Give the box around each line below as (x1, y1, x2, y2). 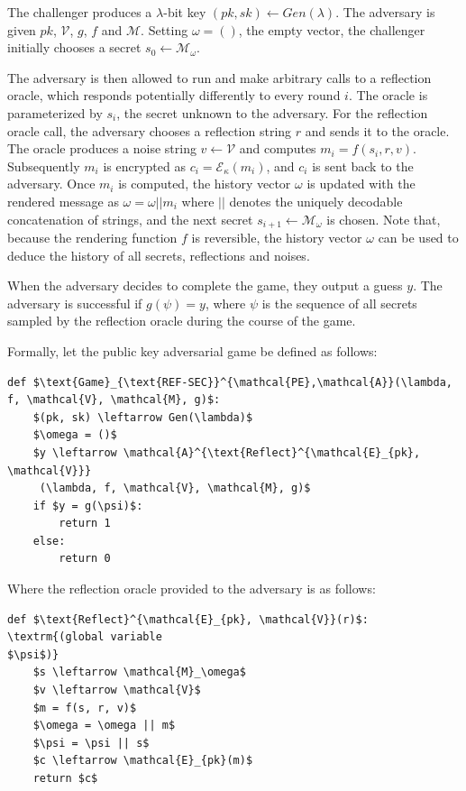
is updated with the (306, 174, 416, 193)
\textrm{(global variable (7, 630, 162, 644)
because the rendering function (7, 227, 178, 246)
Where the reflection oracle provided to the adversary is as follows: (7, 579, 376, 598)
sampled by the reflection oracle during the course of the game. (7, 311, 356, 330)
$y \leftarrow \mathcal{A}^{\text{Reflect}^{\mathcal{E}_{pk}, (32, 446, 421, 459)
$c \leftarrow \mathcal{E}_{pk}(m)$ (32, 754, 253, 768)
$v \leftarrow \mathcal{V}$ (32, 684, 201, 697)
